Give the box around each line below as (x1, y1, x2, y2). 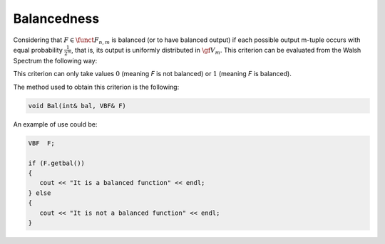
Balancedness (13, 11, 100, 26)
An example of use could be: (13, 120, 98, 128)
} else (28, 189, 51, 197)
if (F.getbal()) (28, 159, 86, 167)
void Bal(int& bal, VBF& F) (28, 102, 126, 110)
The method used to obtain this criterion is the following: (13, 83, 180, 91)
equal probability (13, 46, 63, 54)
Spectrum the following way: (13, 57, 98, 65)
